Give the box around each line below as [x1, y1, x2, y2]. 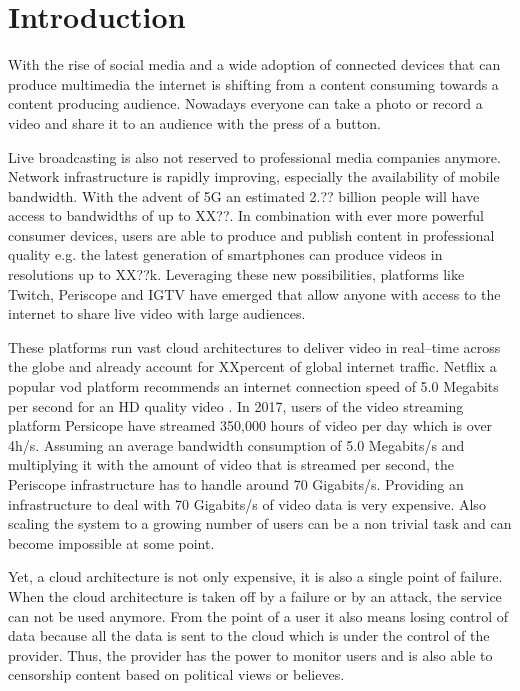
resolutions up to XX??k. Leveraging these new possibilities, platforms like [8, 264, 465, 285]
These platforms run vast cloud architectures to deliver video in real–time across [8, 336, 501, 357]
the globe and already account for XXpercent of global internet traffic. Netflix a [8, 356, 497, 377]
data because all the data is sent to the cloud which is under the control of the [8, 625, 490, 646]
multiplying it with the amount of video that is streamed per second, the [8, 454, 454, 475]
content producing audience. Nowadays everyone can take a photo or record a [8, 93, 483, 114]
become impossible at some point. [8, 532, 215, 553]
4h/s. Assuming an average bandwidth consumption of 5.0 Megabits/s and [8, 434, 465, 455]
